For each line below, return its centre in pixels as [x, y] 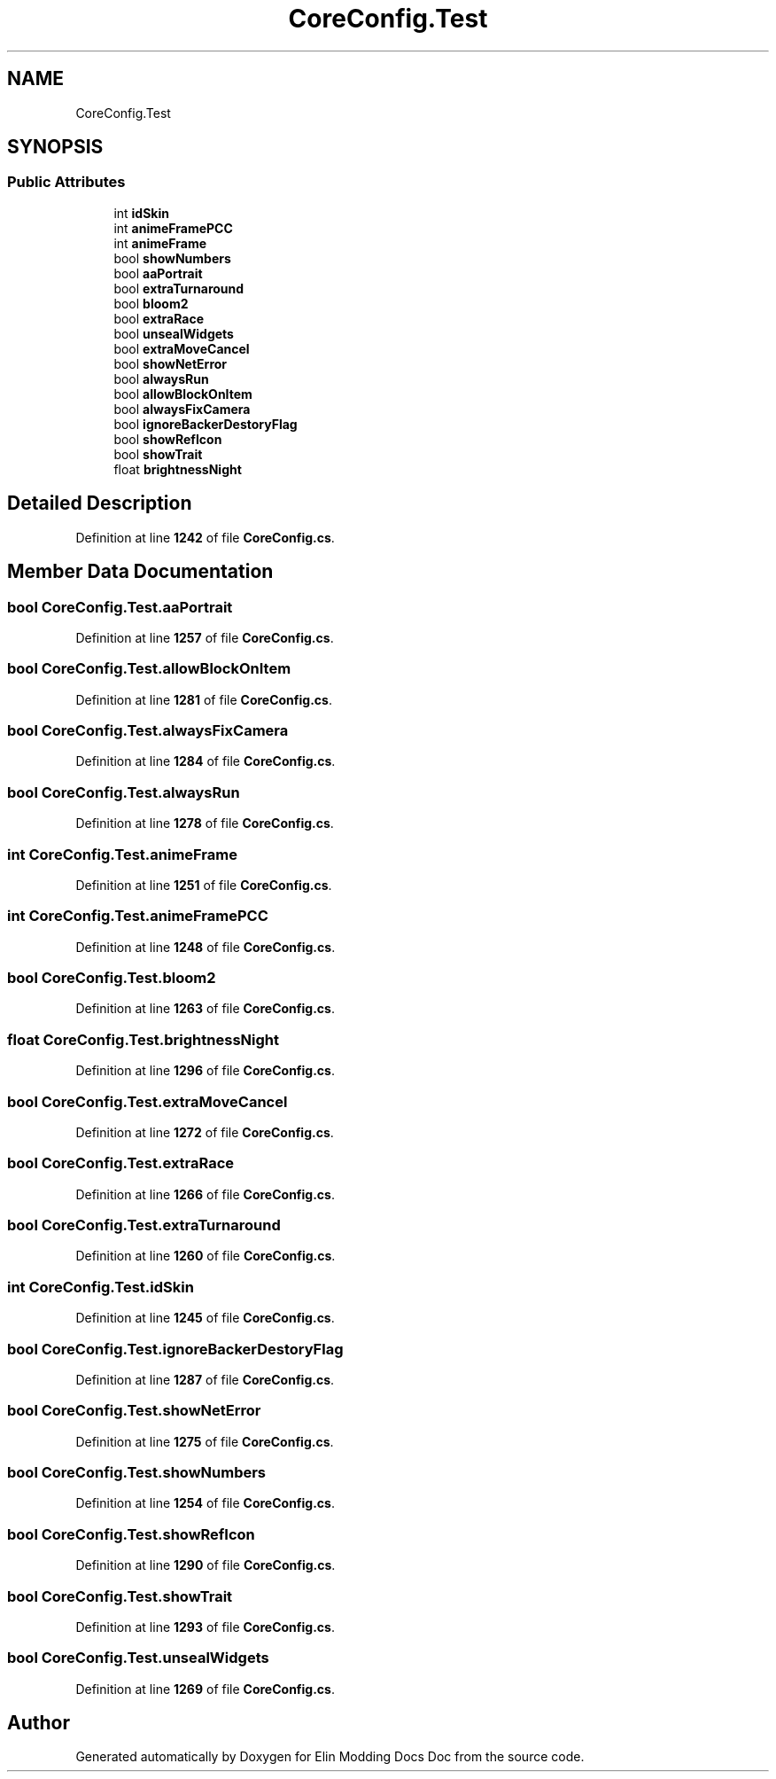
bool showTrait [158, 454]
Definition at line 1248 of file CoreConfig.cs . [206, 947]
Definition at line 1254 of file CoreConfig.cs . [205, 1503]
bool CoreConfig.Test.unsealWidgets [138, 1658]
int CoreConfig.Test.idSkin [101, 1287]
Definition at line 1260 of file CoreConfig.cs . [206, 1256]
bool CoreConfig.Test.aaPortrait [120, 607]
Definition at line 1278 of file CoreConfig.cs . [205, 823]
